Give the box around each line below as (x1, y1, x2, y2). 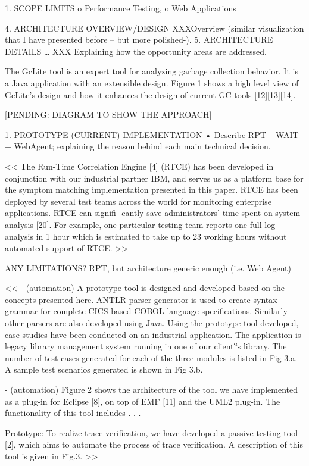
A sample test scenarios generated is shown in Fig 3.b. (5, 363, 203, 376)
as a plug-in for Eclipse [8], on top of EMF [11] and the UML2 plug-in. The (5, 395, 280, 407)
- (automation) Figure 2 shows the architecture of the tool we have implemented (5, 383, 298, 396)
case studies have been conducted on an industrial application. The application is (5, 328, 301, 340)
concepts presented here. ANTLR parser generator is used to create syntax (5, 293, 277, 305)
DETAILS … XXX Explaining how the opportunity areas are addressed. (5, 45, 267, 57)
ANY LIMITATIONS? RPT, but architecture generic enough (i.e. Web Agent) (5, 261, 291, 274)
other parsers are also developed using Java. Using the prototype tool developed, (5, 317, 299, 329)
